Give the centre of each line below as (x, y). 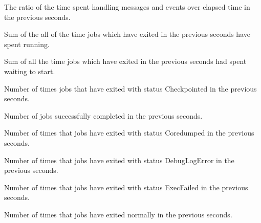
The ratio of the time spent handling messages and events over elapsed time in (127, 7)
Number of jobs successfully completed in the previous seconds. (103, 115)
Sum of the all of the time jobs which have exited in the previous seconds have (127, 34)
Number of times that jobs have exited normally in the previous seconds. (118, 214)
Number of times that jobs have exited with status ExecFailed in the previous (126, 187)
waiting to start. (30, 71)
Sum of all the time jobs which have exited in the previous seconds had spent (125, 61)
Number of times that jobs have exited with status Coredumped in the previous (129, 133)
